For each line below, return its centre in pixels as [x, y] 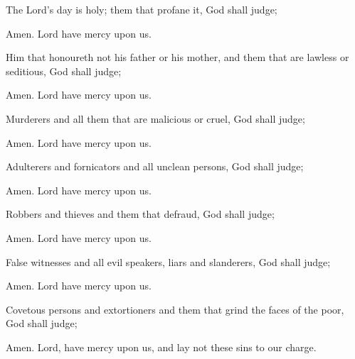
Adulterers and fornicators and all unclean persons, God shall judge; [155, 166]
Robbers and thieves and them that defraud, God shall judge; [140, 214]
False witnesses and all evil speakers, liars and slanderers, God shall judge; [168, 261]
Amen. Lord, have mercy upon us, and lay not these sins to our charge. [161, 347]
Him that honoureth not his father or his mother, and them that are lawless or [177, 57]
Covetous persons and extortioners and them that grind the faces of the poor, [175, 309]
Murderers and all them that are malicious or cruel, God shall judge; [155, 118]
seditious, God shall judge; [64, 71]
